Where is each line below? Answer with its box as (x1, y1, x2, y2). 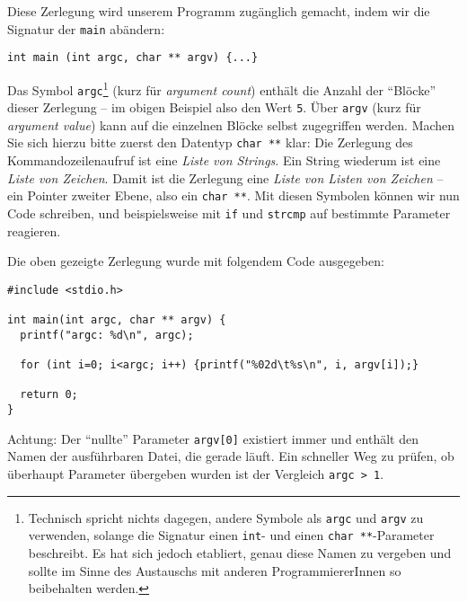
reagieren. (7, 221, 61, 240)
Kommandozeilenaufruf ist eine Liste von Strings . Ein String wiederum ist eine (7, 151, 441, 170)
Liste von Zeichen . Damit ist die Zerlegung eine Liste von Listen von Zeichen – (7, 168, 444, 187)
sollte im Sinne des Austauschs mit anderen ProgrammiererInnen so (28, 561, 401, 580)
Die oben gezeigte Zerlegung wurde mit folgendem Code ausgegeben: (7, 252, 384, 270)
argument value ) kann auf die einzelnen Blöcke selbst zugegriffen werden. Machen (7, 115, 455, 134)
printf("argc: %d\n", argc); (20, 328, 194, 341)
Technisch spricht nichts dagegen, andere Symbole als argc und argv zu (28, 508, 424, 527)
